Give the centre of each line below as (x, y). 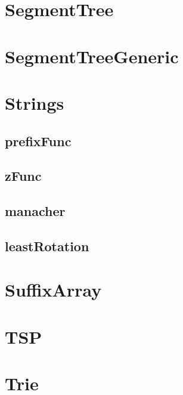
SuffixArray (53, 290)
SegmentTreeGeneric (92, 56)
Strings (35, 102)
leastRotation (47, 246)
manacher (35, 211)
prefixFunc (38, 141)
